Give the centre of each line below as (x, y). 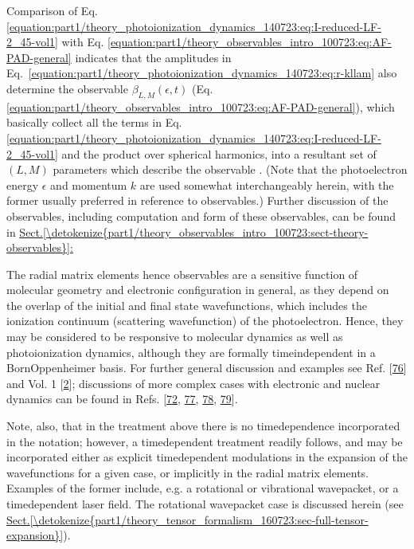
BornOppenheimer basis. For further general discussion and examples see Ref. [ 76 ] (207, 368)
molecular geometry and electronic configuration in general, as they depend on (198, 290)
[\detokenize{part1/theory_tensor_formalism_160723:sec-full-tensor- (199, 519)
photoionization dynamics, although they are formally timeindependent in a (191, 352)
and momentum (89, 184)
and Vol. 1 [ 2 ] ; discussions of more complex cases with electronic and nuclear (193, 383)
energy (23, 184)
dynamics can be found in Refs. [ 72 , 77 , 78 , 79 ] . (122, 399)
